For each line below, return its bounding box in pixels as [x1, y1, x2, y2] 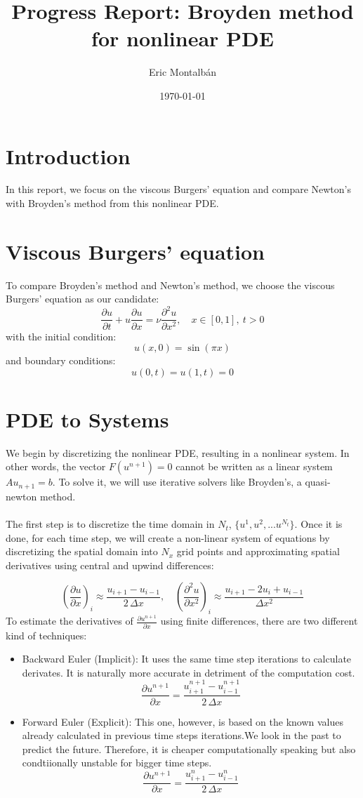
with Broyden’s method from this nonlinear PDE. [6, 196, 219, 211]
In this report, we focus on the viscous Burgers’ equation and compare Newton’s [6, 182, 351, 197]
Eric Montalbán [149, 65, 216, 79]
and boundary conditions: [6, 353, 116, 368]
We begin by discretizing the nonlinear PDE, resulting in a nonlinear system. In [6, 445, 350, 460]
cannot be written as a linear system [176, 459, 333, 474]
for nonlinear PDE [91, 24, 274, 53]
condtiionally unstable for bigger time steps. [22, 755, 212, 770]
